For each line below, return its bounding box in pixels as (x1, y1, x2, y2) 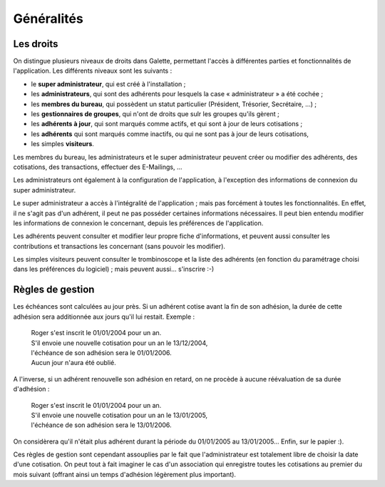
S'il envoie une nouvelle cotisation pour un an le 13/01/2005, (31, 411, 208, 419)
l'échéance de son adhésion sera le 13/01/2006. (31, 421, 172, 429)
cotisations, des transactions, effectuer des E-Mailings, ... (13, 163, 183, 171)
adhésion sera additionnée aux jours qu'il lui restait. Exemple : (13, 312, 195, 321)
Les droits (13, 38, 58, 50)
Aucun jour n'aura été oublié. (31, 359, 117, 367)
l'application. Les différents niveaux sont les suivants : (13, 66, 173, 75)
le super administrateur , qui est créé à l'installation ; (31, 79, 186, 88)
